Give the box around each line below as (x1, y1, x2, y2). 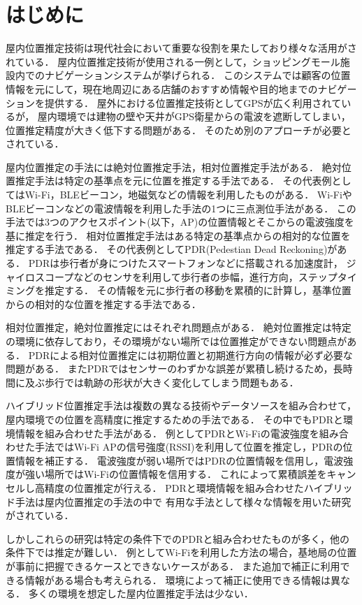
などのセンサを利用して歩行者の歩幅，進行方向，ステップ (73, 269, 338, 284)
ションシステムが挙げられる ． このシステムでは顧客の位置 (83, 68, 351, 82)
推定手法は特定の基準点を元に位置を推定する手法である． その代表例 (15, 173, 332, 188)
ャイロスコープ (6, 269, 74, 284)
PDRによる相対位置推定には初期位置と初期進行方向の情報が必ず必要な (28, 347, 353, 362)
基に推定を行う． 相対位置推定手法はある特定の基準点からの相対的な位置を (6, 228, 351, 242)
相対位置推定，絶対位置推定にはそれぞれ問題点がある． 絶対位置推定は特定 (6, 320, 352, 335)
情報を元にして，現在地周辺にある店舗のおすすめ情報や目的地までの (6, 81, 318, 96)
